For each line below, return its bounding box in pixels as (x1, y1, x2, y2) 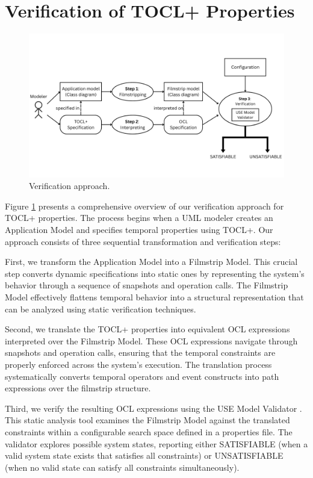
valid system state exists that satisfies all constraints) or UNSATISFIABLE (5, 449, 284, 462)
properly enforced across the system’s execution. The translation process (5, 358, 272, 370)
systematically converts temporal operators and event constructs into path (5, 370, 279, 382)
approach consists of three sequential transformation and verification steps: (5, 235, 281, 247)
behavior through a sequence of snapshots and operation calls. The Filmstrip (5, 279, 288, 291)
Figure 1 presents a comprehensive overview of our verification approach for (5, 199, 284, 212)
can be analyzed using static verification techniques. (5, 302, 196, 315)
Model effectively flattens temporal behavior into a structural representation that (5, 290, 304, 303)
